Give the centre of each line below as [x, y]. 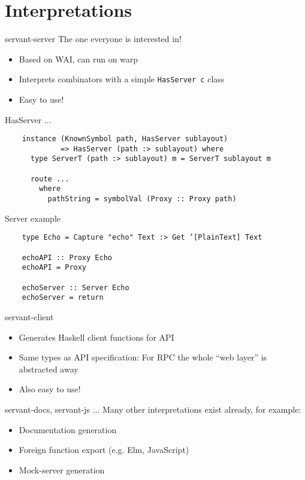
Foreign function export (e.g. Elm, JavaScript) [104, 450]
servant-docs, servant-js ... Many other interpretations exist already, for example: [153, 409]
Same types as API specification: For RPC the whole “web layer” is [143, 357]
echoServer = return [63, 298]
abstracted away [49, 369]
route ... [50, 179]
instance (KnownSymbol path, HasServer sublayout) [125, 139]
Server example [33, 218]
